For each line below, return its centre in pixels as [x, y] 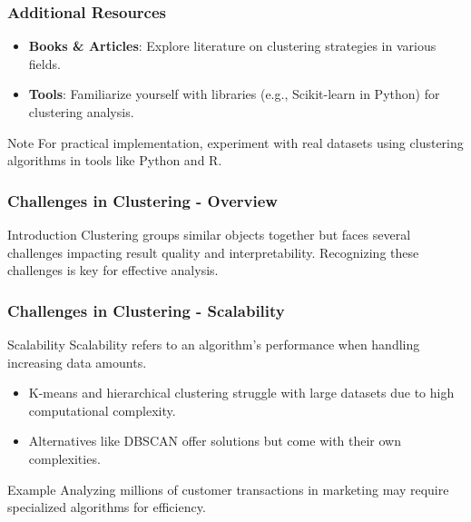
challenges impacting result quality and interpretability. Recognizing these [213, 252]
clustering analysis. [81, 112]
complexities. [64, 458]
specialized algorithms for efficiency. [107, 507]
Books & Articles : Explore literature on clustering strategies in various [232, 46]
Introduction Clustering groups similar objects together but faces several [209, 234]
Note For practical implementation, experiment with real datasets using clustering [235, 142]
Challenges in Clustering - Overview [142, 200]
